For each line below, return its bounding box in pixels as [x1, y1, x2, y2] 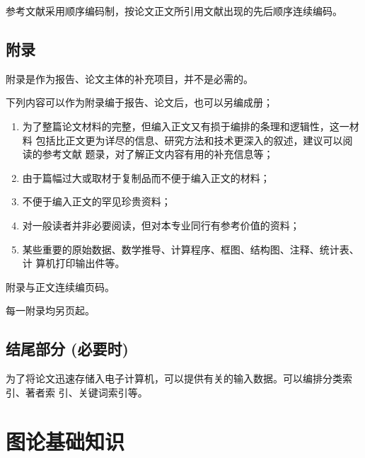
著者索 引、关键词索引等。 [25, 384, 148, 399]
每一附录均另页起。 [6, 303, 95, 318]
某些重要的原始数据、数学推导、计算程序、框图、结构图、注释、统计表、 [22, 241, 359, 256]
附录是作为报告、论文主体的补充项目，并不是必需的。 [6, 71, 253, 86]
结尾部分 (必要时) [6, 338, 129, 360]
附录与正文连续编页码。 [6, 279, 115, 294]
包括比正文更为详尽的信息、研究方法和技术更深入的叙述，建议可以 [35, 132, 343, 147]
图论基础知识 [6, 426, 125, 455]
